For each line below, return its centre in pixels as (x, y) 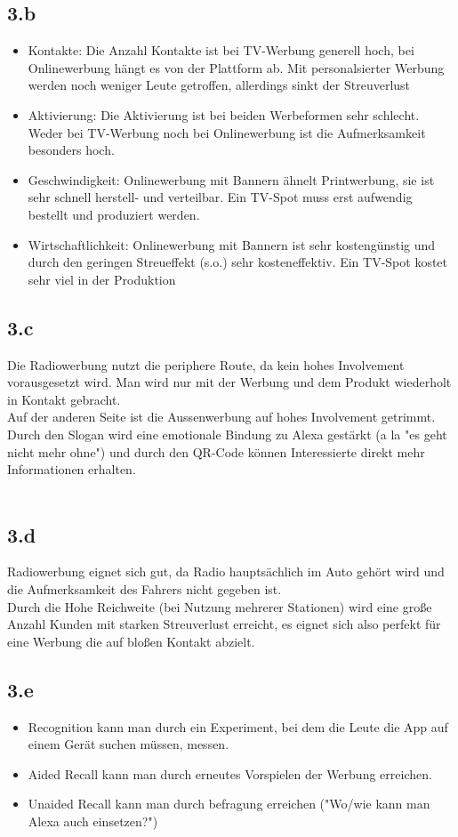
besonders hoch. (71, 150)
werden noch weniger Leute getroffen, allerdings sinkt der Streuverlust (219, 85)
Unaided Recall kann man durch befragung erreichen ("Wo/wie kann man (229, 804)
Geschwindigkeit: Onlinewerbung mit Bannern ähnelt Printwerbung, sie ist (231, 179)
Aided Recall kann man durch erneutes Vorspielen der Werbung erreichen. (230, 773)
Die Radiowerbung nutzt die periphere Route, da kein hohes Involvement (206, 364)
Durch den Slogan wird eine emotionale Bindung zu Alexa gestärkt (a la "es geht (227, 434)
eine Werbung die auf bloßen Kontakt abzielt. (131, 641)
